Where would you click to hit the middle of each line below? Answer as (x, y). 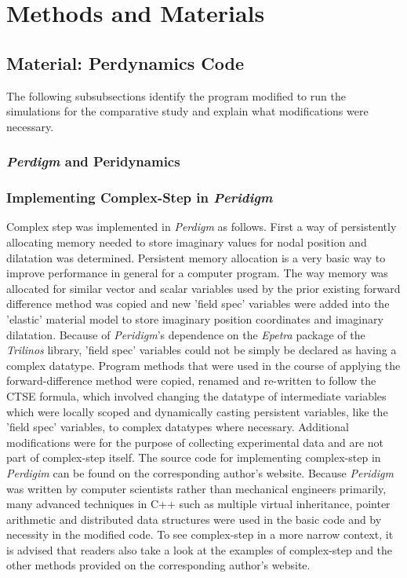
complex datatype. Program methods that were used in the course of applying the (203, 365)
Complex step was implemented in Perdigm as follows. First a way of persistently (202, 227)
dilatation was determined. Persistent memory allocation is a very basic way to (196, 257)
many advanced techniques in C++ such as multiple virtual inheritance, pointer (198, 504)
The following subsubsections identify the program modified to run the (176, 95)
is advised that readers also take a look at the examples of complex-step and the (200, 549)
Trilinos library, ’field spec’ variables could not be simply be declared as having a (202, 350)
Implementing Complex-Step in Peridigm (140, 198)
